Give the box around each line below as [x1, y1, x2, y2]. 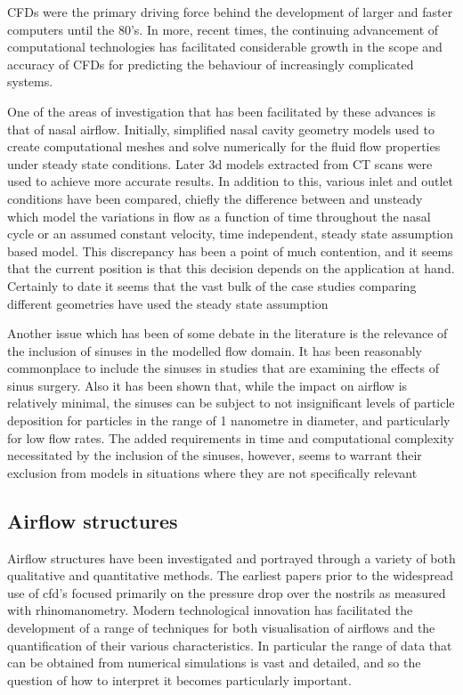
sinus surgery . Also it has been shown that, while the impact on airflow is [7, 376, 408, 394]
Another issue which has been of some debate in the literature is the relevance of [7, 324, 448, 343]
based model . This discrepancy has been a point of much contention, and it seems [7, 241, 453, 260]
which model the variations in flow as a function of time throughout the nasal [7, 206, 431, 225]
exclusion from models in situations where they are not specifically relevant [7, 463, 418, 481]
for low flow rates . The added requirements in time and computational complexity [7, 428, 454, 447]
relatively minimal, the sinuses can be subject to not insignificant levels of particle [7, 393, 455, 412]
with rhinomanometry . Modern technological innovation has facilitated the [7, 601, 413, 619]
